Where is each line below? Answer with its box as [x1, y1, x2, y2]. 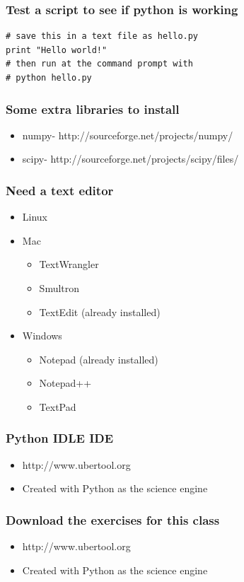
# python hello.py [6, 73, 92, 83]
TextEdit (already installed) [39, 304, 161, 319]
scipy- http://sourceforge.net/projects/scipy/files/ [22, 151, 239, 166]
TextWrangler [39, 257, 99, 272]
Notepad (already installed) [39, 351, 158, 366]
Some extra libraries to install [6, 100, 180, 117]
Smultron [39, 281, 80, 295]
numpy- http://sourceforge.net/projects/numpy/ [22, 127, 233, 142]
